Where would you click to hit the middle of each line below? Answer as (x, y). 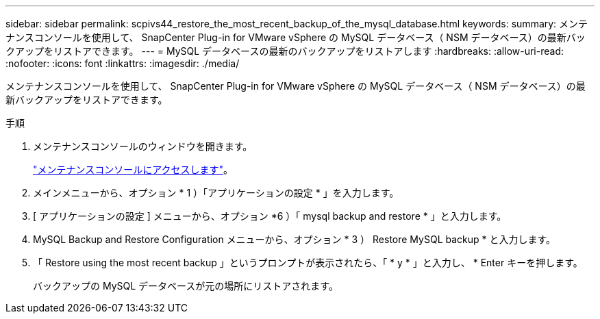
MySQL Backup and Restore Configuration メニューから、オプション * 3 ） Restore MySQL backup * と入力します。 (295, 239)
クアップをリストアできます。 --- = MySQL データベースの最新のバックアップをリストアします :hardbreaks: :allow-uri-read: (285, 51)
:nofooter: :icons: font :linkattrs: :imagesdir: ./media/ (123, 63)
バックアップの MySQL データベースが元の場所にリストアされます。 (186, 286)
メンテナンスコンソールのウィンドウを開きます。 (143, 146)
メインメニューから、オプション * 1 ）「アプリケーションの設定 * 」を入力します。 (216, 193)
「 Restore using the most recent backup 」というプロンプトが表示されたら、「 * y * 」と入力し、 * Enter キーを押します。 (308, 263)
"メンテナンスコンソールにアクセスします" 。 (133, 169)
